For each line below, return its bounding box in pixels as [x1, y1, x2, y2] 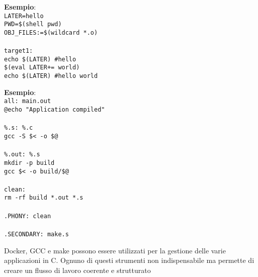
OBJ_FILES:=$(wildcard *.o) [4, 29, 98, 36]
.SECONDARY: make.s [4, 230, 69, 238]
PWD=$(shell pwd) [4, 21, 62, 28]
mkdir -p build [4, 159, 55, 166]
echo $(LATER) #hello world [4, 72, 98, 80]
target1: [4, 47, 33, 55]
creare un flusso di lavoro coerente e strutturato [4, 264, 151, 275]
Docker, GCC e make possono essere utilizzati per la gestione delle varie [4, 245, 226, 255]
